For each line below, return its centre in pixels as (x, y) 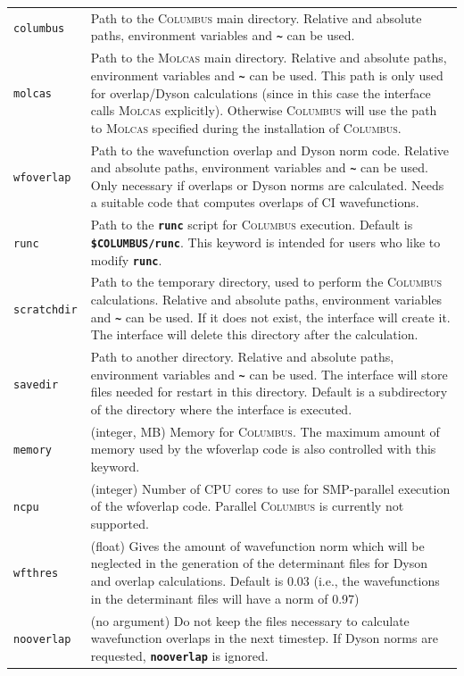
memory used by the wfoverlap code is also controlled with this (263, 449)
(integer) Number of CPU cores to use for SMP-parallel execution (270, 488)
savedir (36, 384)
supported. (120, 524)
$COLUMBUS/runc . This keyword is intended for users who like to (265, 242)
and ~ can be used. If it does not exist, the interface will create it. (270, 317)
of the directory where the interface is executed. (221, 409)
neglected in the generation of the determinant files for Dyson (259, 563)
